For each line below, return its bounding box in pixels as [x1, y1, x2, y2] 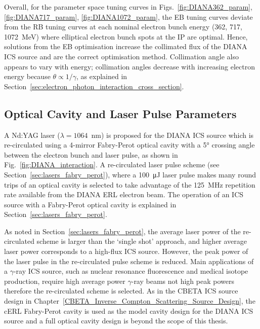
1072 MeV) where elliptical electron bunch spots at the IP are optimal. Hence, [4, 31, 248, 42]
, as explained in [76, 71, 127, 82]
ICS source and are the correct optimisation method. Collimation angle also [4, 51, 239, 61]
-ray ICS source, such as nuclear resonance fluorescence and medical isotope [13, 266, 248, 276]
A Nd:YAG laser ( [4, 129, 60, 140]
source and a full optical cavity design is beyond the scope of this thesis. [4, 315, 228, 326]
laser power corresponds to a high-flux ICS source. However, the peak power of [4, 246, 248, 257]
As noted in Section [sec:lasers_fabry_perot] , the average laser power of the [4, 226, 241, 236]
